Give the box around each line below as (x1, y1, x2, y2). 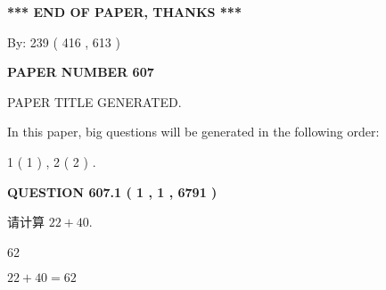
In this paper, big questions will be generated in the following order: (7, 122, 380, 141)
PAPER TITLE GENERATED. (7, 92, 182, 111)
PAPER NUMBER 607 (7, 62, 154, 81)
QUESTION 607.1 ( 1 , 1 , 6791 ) (7, 182, 218, 201)
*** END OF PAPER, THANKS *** (7, 3, 242, 21)
